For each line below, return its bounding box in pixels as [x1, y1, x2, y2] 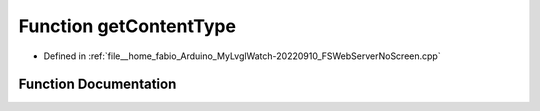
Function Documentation [18, 76, 177, 93]
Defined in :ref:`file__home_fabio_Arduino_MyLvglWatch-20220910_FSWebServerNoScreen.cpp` [43, 50, 441, 62]
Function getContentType [18, 15, 237, 37]
